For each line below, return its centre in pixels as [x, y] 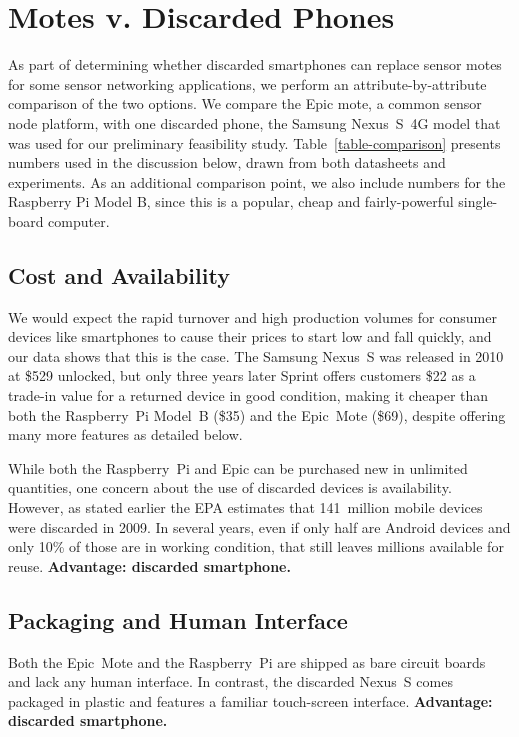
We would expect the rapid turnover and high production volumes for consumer [252, 316]
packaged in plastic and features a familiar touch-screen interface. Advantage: [250, 700]
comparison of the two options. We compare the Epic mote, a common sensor [245, 103]
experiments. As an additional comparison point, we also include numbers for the [257, 181]
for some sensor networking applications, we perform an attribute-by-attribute [247, 83]
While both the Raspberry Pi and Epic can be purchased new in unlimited [238, 467]
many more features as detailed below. [125, 434]
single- [478, 201]
